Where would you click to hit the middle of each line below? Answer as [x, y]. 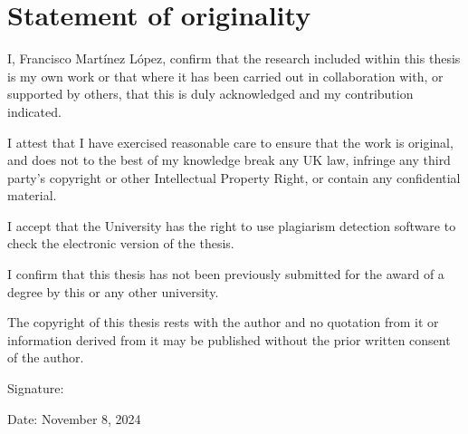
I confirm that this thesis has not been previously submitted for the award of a [226, 274]
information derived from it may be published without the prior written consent [229, 339]
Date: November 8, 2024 [74, 418]
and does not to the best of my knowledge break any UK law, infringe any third [229, 160]
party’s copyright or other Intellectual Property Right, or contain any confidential [234, 177]
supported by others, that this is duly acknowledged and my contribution [210, 94]
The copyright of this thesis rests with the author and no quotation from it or [223, 322]
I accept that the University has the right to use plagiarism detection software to [232, 225]
